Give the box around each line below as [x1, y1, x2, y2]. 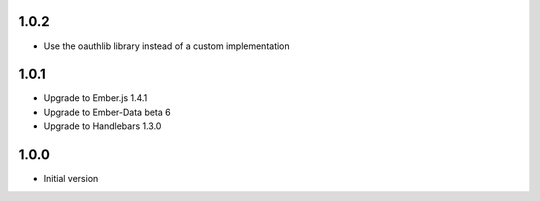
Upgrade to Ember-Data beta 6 [43, 106, 171, 118]
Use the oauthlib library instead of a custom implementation [43, 40, 290, 52]
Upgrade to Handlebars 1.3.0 [43, 120, 162, 132]
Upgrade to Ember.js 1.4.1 [43, 92, 148, 104]
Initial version [43, 173, 99, 185]
